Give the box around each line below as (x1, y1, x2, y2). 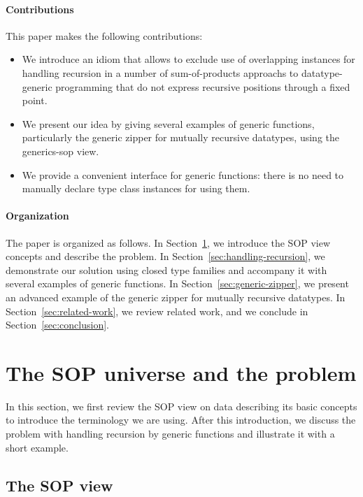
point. (22, 93, 48, 108)
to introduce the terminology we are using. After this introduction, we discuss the (6, 412, 356, 427)
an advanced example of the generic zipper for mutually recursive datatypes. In (6, 289, 346, 304)
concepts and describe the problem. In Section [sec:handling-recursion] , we (6, 249, 325, 264)
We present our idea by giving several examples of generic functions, (22, 116, 315, 131)
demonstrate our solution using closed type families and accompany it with (6, 262, 327, 277)
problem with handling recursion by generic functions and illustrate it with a (6, 426, 335, 440)
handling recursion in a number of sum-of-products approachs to (22, 65, 299, 80)
